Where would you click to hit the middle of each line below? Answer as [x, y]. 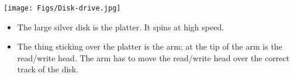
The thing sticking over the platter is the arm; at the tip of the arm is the [150, 46]
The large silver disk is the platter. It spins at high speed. [121, 27]
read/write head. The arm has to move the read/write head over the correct [153, 57]
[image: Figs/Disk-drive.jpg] [62, 8]
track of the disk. [48, 69]
